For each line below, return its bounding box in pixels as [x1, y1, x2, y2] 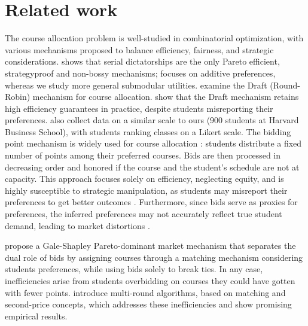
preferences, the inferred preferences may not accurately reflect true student [5, 208, 282, 220]
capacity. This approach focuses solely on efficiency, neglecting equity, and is [5, 172, 284, 185]
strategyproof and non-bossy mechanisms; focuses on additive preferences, [5, 66, 276, 79]
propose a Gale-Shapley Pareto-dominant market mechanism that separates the [5, 239, 296, 252]
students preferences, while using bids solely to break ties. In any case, [5, 263, 263, 275]
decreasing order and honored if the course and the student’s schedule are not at [5, 160, 300, 173]
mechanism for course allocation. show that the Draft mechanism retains [32, 90, 299, 103]
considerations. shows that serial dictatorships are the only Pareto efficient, [5, 55, 280, 68]
